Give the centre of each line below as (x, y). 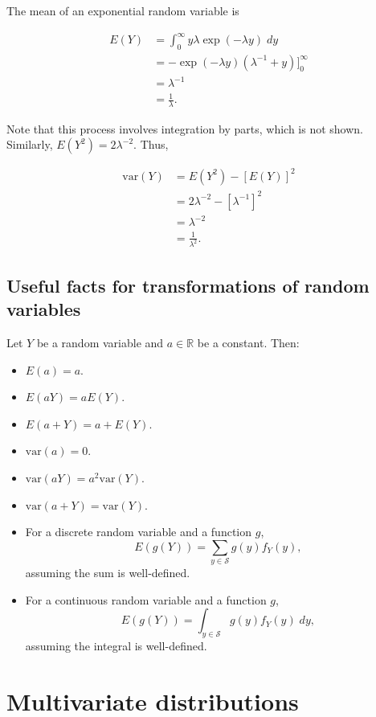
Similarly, (30, 144)
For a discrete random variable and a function (139, 532)
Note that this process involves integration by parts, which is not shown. (185, 128)
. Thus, (151, 144)
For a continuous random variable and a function (146, 599)
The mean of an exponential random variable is (123, 10)
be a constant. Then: (248, 343)
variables (44, 309)
